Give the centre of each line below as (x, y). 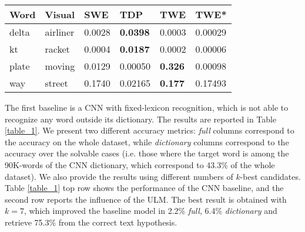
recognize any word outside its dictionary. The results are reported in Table (141, 119)
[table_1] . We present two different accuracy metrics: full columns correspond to (150, 130)
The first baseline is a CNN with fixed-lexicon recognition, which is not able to (147, 107)
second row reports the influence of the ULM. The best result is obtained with (146, 199)
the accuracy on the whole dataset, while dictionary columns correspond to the (147, 141)
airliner (60, 32)
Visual (60, 14)
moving (60, 66)
